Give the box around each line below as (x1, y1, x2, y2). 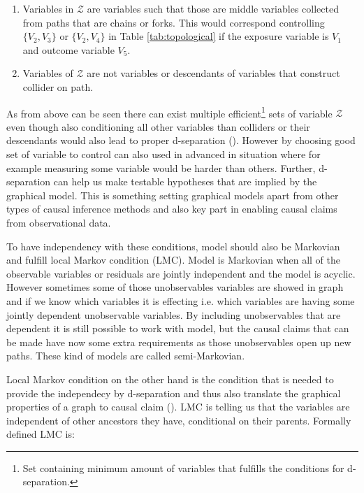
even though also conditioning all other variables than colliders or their (6, 119, 310, 134)
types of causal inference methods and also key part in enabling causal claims (6, 201, 337, 216)
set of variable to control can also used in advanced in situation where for (6, 147, 321, 161)
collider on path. (22, 79, 94, 94)
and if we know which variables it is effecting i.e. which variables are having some (6, 293, 355, 308)
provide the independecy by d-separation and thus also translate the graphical (6, 385, 341, 400)
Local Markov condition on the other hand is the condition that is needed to (6, 371, 334, 386)
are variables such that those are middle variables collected (87, 1, 339, 15)
